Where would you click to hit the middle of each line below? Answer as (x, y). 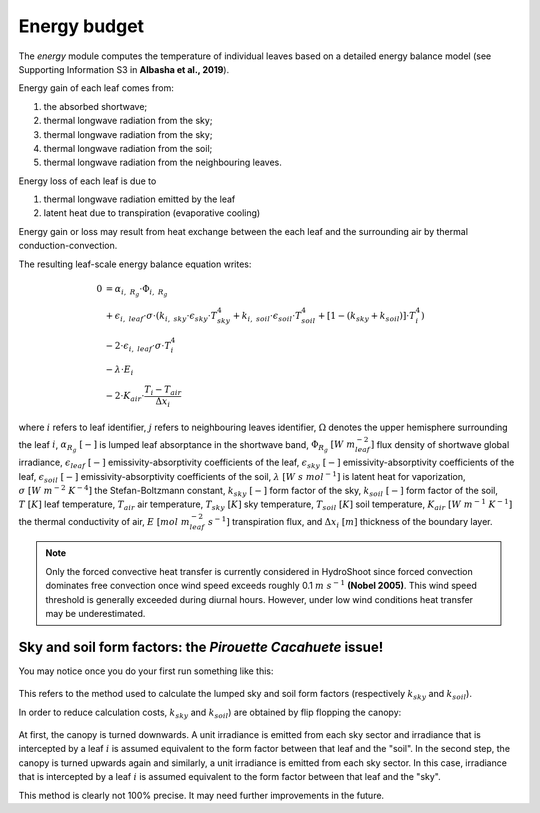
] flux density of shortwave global (440, 444)
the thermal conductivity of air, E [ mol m (104, 521)
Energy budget (81, 26)
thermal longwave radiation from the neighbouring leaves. (162, 162)
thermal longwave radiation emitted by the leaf (139, 199)
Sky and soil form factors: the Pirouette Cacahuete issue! (201, 646)
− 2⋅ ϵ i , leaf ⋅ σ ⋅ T (138, 347)
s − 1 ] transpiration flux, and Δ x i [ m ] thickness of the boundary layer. (350, 522)
